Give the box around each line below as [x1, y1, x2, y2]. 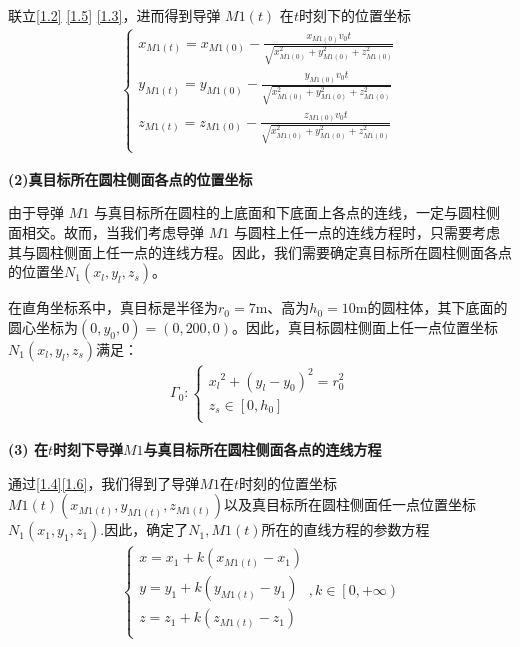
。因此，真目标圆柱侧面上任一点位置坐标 [232, 316, 499, 337]
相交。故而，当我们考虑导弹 [21, 222, 204, 242]
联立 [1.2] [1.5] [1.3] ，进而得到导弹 [8, 5, 221, 25]
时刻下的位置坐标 [298, 5, 411, 25]
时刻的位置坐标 [239, 472, 338, 493]
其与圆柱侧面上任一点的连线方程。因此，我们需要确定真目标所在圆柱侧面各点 [8, 241, 512, 262]
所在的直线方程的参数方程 [261, 519, 430, 540]
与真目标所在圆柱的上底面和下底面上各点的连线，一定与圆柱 [93, 202, 486, 223]
